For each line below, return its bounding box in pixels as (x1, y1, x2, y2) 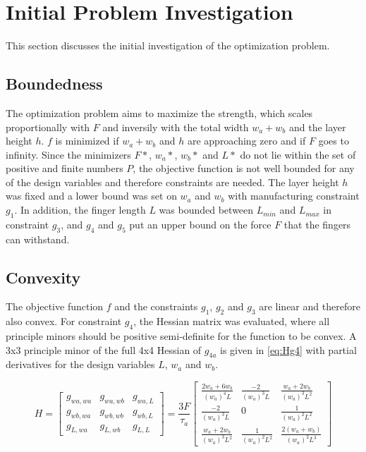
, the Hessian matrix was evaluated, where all (133, 314, 330, 329)
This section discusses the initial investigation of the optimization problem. (6, 38, 330, 53)
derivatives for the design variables (6, 357, 155, 372)
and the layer (288, 119, 346, 134)
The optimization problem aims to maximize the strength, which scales (6, 105, 313, 120)
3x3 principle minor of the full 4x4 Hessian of (6, 342, 202, 357)
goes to (318, 133, 349, 148)
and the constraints (114, 299, 198, 314)
